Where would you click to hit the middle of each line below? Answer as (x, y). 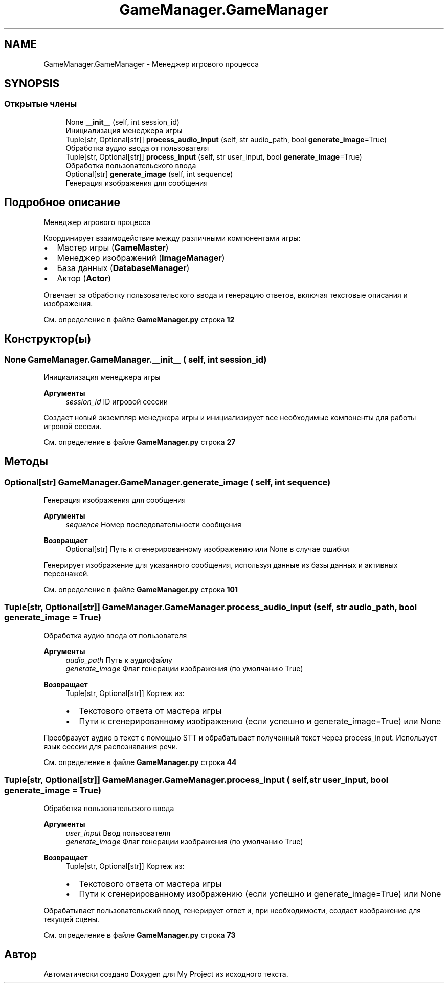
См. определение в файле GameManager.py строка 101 (141, 590)
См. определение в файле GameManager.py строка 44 (140, 762)
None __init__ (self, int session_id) (122, 122)
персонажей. (66, 574)
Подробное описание (62, 203)
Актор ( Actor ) (84, 278)
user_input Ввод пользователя (118, 833)
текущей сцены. (72, 919)
